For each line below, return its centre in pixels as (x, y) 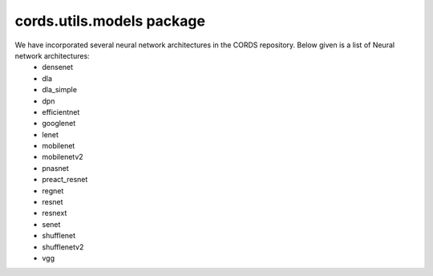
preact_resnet (65, 180)
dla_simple (60, 90)
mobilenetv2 (63, 157)
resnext (55, 213)
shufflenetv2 (63, 247)
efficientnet (61, 112)
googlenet (59, 124)
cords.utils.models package (110, 21)
